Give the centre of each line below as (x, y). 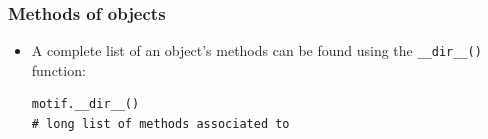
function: (58, 69)
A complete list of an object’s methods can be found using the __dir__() (256, 50)
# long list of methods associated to (160, 124)
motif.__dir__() (85, 104)
